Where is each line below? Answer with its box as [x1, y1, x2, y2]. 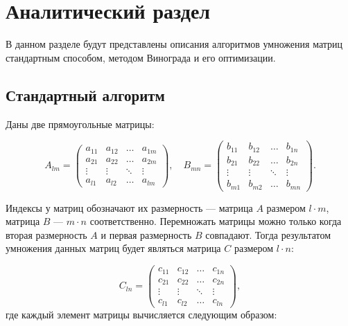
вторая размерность [6, 227, 87, 242]
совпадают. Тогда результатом [205, 227, 331, 242]
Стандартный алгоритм [6, 84, 165, 105]
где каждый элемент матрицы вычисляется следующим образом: [6, 307, 277, 321]
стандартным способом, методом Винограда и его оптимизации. [6, 50, 276, 64]
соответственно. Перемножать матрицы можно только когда [89, 214, 342, 228]
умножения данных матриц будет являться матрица [6, 241, 221, 255]
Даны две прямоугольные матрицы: [6, 116, 155, 131]
